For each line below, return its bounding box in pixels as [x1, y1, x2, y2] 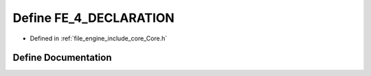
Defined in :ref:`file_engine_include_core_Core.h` [30, 34, 168, 42]
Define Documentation [12, 52, 112, 64]
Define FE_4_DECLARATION [12, 10, 175, 25]
